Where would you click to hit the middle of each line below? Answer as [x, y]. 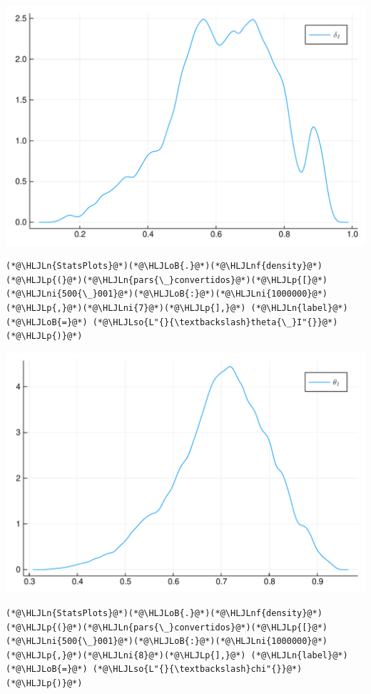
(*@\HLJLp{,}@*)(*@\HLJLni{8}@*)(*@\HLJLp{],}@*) [126, 655]
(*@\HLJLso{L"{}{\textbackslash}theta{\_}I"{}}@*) [215, 322]
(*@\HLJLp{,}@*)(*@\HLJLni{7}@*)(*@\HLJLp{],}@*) [126, 308]
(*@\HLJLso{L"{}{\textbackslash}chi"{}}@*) [197, 669]
